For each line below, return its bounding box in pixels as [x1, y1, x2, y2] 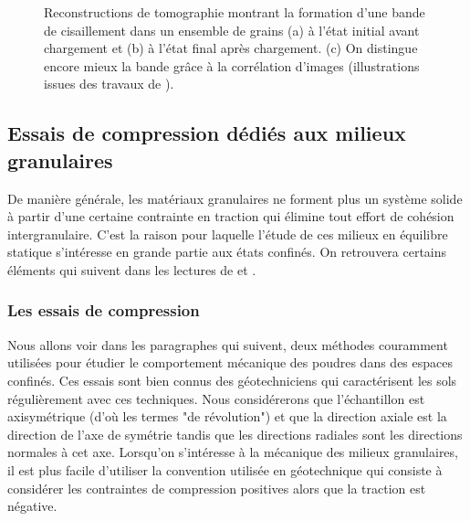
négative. [7, 496, 57, 516]
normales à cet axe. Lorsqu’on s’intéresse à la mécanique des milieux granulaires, [7, 442, 458, 462]
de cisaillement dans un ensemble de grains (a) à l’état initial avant [44, 20, 420, 39]
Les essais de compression [7, 299, 200, 322]
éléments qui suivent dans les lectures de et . [7, 260, 256, 279]
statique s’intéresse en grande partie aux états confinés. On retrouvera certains [7, 242, 447, 261]
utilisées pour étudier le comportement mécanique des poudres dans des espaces [7, 353, 453, 372]
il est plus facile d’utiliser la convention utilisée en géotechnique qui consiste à [7, 460, 443, 479]
